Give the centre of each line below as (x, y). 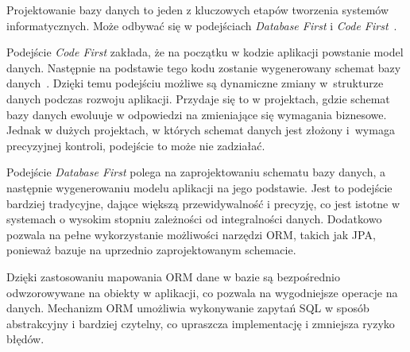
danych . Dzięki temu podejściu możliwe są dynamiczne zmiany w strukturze (195, 83)
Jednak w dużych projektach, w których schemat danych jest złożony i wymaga (201, 130)
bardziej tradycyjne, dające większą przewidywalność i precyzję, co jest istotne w (203, 203)
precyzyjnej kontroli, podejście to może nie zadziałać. (136, 145)
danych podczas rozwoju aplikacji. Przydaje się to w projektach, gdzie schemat (198, 98)
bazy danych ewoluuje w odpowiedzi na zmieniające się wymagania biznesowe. (197, 114)
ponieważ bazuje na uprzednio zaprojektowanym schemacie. (151, 250)
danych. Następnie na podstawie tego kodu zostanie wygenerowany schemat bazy (204, 67)
